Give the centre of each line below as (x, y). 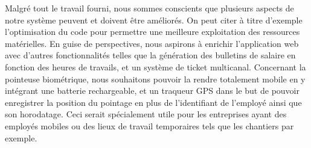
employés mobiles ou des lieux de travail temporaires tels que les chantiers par (149, 125)
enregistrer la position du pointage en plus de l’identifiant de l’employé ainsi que (153, 102)
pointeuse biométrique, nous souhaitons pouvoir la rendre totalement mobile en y (155, 79)
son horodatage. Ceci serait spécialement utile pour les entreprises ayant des (146, 114)
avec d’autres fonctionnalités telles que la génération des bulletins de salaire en (150, 55)
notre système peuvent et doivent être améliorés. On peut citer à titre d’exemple (154, 20)
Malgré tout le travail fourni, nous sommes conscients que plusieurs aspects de (149, 8)
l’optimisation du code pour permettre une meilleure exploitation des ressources (152, 32)
